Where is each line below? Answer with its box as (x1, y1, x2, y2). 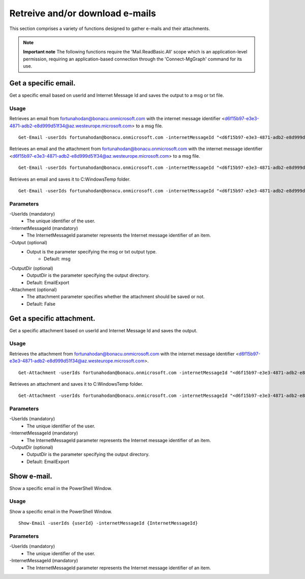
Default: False (26, 301, 56, 307)
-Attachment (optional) (9, 286, 57, 293)
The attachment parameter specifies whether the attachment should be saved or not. (26, 294, 205, 300)
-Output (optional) (9, 239, 48, 245)
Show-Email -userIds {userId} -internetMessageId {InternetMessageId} (18, 520, 198, 526)
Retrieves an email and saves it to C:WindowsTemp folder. (9, 176, 131, 182)
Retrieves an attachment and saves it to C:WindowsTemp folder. (9, 381, 143, 387)
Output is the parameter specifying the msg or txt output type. (26, 248, 157, 254)
